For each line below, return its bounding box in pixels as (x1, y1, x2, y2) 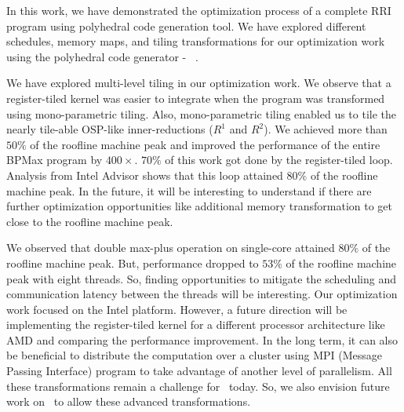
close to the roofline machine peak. (6, 213, 173, 229)
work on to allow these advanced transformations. (6, 393, 251, 410)
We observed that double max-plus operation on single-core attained (6, 239, 335, 256)
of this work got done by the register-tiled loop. (165, 151, 393, 168)
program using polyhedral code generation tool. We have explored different (6, 17, 366, 34)
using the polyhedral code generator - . (6, 48, 198, 64)
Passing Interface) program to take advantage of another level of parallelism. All (6, 363, 392, 379)
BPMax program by (6, 151, 103, 168)
